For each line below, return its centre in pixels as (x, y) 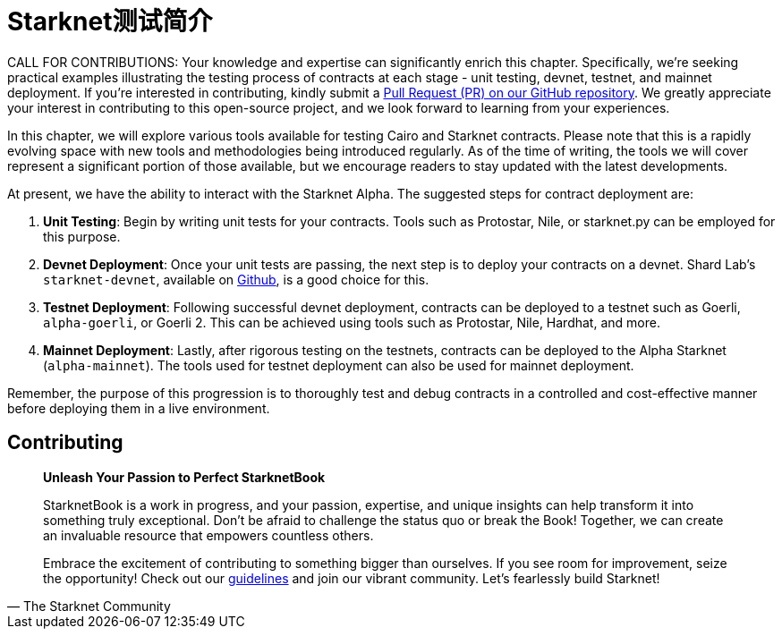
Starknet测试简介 (110, 21)
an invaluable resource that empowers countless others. (208, 535)
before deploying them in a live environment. (139, 408)
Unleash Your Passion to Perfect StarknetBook (184, 477)
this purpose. (82, 236)
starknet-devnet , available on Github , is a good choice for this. (236, 279)
